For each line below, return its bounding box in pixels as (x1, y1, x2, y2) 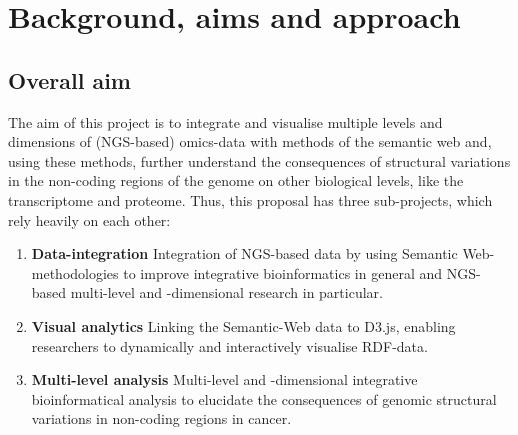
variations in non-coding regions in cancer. (31, 408, 292, 429)
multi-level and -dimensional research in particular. (70, 282, 383, 303)
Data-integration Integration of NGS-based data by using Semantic (31, 243, 458, 264)
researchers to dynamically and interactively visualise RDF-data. (31, 335, 428, 356)
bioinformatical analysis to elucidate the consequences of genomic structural (31, 388, 497, 409)
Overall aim (8, 64, 131, 95)
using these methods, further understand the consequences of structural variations (8, 150, 511, 171)
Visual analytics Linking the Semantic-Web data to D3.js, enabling (31, 315, 456, 336)
